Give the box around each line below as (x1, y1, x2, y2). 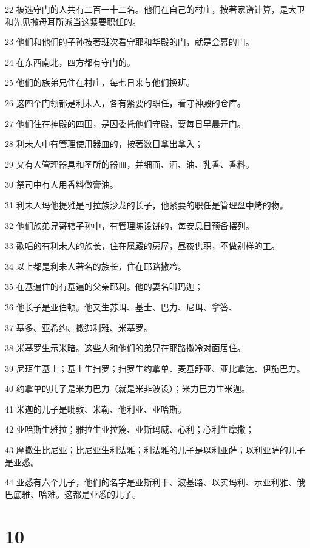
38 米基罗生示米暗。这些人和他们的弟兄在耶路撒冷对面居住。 (5, 341, 246, 354)
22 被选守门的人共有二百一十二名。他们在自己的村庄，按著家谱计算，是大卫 (5, 3, 305, 15)
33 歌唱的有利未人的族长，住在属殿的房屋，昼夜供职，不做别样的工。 (5, 239, 280, 252)
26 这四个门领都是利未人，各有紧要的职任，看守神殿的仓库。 (5, 96, 246, 109)
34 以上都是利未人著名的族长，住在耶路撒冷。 (5, 259, 186, 272)
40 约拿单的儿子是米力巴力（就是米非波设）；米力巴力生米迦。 (5, 382, 250, 395)
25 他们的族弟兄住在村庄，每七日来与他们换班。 (5, 76, 195, 89)
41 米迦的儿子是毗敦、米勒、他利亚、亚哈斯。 (5, 402, 186, 415)
